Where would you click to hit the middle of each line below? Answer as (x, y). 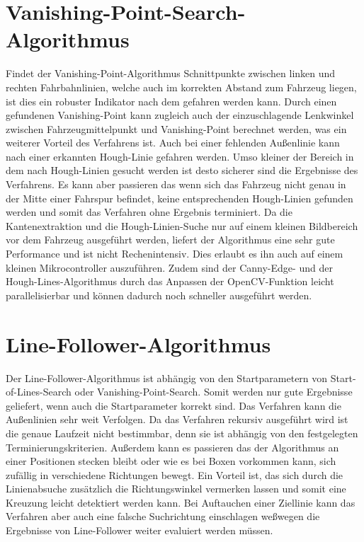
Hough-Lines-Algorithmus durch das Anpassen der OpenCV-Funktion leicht (170, 281)
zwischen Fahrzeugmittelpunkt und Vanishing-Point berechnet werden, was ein (176, 128)
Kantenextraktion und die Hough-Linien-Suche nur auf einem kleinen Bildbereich (182, 225)
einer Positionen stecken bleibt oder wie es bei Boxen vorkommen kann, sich (171, 461)
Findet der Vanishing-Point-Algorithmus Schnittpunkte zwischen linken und (171, 73)
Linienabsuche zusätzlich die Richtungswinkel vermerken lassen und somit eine (176, 489)
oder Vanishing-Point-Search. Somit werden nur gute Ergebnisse (214, 392)
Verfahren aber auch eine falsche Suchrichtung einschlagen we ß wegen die (163, 516)
